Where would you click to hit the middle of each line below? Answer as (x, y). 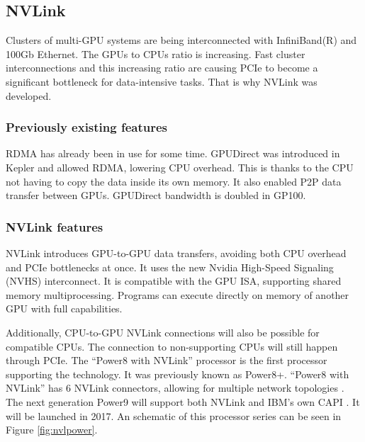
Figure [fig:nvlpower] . (52, 430)
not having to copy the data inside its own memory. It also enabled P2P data (174, 181)
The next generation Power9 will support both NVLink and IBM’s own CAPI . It (183, 401)
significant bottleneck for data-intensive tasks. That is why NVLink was (162, 81)
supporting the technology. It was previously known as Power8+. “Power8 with (178, 374)
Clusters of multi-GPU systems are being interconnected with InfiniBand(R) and (181, 40)
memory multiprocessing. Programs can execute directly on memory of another (178, 294)
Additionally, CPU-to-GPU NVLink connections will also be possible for (163, 332)
